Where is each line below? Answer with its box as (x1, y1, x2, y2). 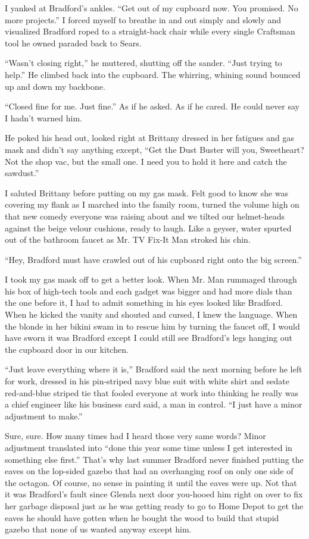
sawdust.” (5, 167, 39, 179)
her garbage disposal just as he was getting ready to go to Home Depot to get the (5, 499, 304, 512)
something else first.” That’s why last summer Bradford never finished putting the (5, 453, 304, 465)
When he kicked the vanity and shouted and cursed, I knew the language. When (5, 308, 298, 321)
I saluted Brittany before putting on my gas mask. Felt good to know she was (5, 186, 289, 199)
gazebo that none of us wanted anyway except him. (5, 523, 192, 535)
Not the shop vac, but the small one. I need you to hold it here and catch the (5, 155, 287, 167)
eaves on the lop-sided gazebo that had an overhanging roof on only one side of (5, 465, 294, 477)
